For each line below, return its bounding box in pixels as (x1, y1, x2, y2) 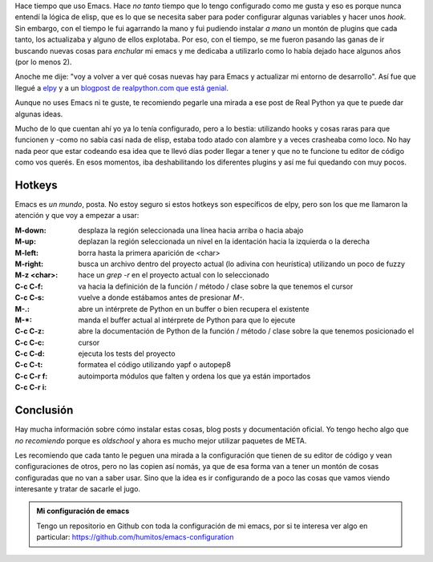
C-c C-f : (14, 281, 43, 291)
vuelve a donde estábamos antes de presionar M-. (78, 293, 245, 302)
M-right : (14, 259, 44, 269)
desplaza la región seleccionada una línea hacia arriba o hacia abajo (78, 225, 304, 235)
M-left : (14, 248, 39, 257)
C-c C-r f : (14, 371, 48, 381)
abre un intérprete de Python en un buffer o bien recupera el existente (78, 304, 310, 313)
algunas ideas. (14, 109, 63, 119)
